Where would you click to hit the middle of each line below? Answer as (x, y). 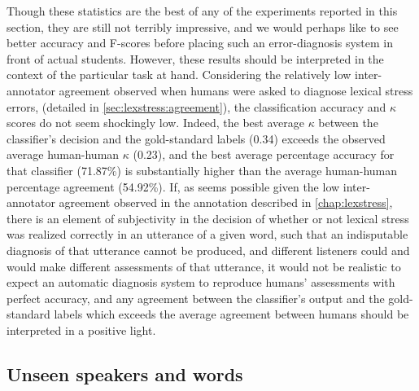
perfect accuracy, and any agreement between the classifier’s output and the (196, 298)
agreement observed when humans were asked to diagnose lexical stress (236, 90)
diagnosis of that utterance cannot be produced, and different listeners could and (208, 250)
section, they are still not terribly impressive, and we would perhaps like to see (203, 26)
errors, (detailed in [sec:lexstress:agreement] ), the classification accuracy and (196, 106)
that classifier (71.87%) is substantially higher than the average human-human (202, 170)
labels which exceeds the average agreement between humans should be (231, 314)
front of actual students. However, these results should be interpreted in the (195, 58)
